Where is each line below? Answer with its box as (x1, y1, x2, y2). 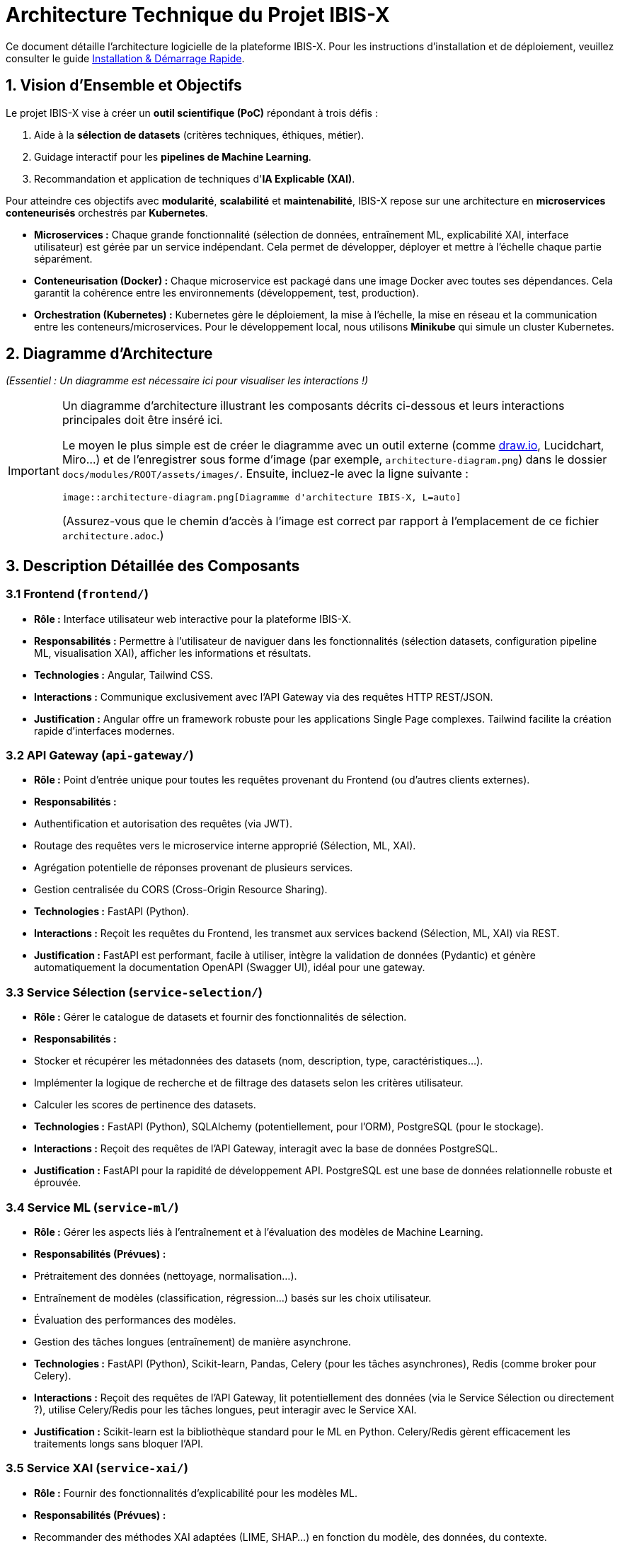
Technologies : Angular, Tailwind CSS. (34, 668, 213, 681)
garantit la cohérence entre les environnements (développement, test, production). (34, 286, 419, 299)
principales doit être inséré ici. (62, 413, 223, 428)
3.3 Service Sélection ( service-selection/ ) (6, 985, 263, 999)
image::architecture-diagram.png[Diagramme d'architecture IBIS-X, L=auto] (62, 492, 461, 503)
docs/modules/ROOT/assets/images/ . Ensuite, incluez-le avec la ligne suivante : (62, 466, 469, 481)
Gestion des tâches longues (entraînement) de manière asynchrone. (34, 1335, 351, 1348)
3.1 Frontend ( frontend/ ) (6, 587, 149, 602)
